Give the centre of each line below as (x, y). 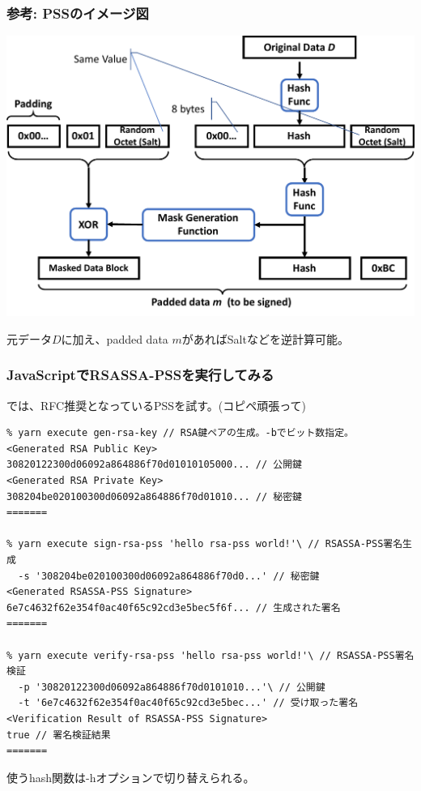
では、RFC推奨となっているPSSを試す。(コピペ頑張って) (156, 405)
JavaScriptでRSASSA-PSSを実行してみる (140, 375)
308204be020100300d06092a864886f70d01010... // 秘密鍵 (154, 496)
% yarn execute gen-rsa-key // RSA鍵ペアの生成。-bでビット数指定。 (180, 433)
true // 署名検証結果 (59, 735)
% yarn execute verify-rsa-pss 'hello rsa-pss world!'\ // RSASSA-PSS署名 (210, 655)
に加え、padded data (115, 338)
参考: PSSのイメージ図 (78, 13)
